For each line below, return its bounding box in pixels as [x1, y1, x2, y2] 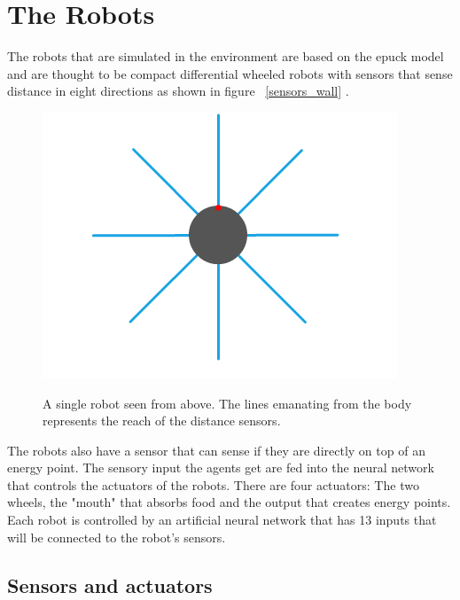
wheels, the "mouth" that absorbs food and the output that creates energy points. [7, 493, 451, 511]
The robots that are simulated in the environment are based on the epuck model [7, 47, 444, 66]
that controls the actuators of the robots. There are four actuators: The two [7, 475, 419, 494]
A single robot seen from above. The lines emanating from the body [43, 394, 412, 412]
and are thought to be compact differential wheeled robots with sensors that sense [7, 64, 453, 82]
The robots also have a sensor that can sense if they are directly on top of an [7, 440, 425, 459]
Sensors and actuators [7, 571, 213, 598]
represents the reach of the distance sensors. [43, 411, 281, 430]
